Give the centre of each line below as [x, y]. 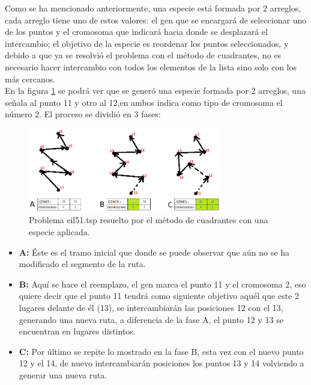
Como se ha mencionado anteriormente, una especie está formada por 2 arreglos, [153, 8]
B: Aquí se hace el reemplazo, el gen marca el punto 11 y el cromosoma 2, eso [162, 284]
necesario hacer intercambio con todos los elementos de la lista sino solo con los [151, 66]
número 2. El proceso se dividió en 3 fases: [83, 114]
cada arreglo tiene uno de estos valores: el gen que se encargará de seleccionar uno [156, 20]
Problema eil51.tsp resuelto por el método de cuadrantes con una [149, 220]
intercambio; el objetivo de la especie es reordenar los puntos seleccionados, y [147, 43]
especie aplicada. [59, 231]
